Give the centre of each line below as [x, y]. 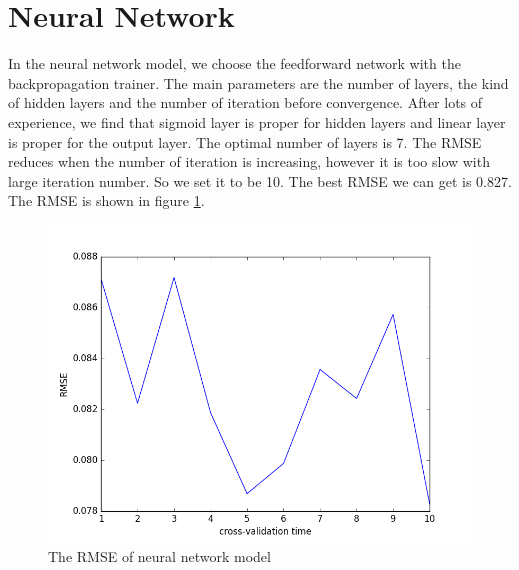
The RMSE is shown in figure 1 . [106, 200]
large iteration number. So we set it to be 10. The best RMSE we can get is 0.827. [260, 180]
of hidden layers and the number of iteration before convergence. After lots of [245, 102]
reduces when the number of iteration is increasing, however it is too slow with [249, 161]
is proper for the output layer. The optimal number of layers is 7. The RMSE [245, 141]
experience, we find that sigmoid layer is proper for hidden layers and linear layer [257, 121]
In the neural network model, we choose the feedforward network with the [234, 63]
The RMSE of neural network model [159, 556]
